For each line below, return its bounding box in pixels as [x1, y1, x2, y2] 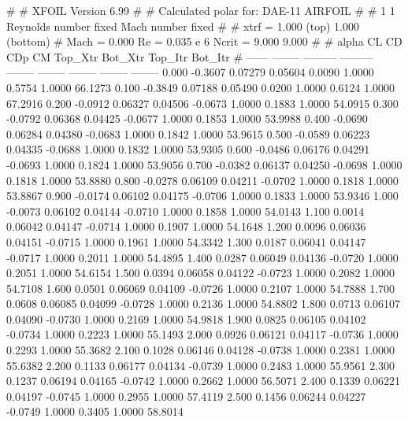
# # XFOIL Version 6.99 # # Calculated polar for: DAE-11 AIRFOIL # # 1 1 [6, 2, 395, 18]
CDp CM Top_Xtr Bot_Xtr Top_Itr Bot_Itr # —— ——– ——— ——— [6, 48, 373, 65]
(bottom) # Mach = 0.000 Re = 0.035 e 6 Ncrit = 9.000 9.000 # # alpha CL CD [6, 33, 402, 50]
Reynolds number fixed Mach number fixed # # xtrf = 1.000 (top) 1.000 [6, 17, 360, 34]
